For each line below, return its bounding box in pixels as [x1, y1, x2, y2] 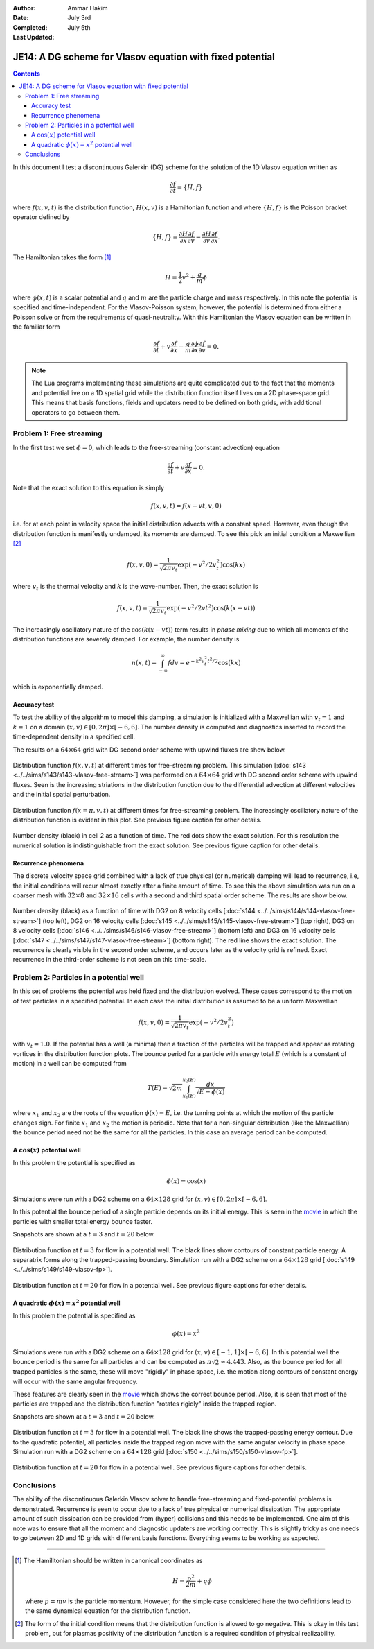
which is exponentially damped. [12, 683, 103, 691]
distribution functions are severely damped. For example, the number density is [12, 635, 240, 644]
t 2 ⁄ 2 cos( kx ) [207, 656, 241, 667]
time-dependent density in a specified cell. [12, 732, 135, 741]
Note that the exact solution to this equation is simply [12, 483, 165, 492]
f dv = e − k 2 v [167, 656, 205, 667]
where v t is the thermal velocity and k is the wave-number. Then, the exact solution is [12, 582, 259, 592]
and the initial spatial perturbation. [12, 791, 111, 799]
